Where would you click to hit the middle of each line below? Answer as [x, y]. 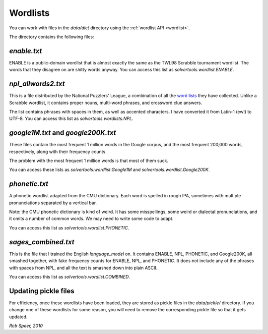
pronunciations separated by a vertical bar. [53, 203]
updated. [18, 317]
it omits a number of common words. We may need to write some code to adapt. [91, 219]
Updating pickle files [42, 291]
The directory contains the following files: [52, 37]
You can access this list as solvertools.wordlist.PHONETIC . [69, 227]
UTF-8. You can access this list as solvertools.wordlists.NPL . [71, 118]
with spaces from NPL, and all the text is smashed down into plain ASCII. [83, 268]
